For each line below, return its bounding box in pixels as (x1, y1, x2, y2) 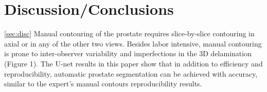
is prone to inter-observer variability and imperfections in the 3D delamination (4, 48, 252, 59)
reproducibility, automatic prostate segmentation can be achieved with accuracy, (4, 68, 258, 79)
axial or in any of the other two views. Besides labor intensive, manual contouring (4, 38, 262, 49)
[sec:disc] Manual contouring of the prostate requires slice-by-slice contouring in (4, 28, 255, 39)
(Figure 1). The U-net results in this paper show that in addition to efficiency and (4, 58, 263, 68)
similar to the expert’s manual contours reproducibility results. (4, 78, 202, 89)
